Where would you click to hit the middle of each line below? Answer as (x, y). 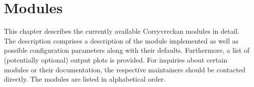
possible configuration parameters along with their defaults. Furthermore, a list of (127, 50)
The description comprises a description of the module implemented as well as (121, 40)
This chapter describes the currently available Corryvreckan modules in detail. (122, 31)
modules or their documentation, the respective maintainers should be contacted (125, 69)
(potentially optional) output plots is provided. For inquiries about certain (116, 59)
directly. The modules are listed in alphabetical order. (85, 79)
